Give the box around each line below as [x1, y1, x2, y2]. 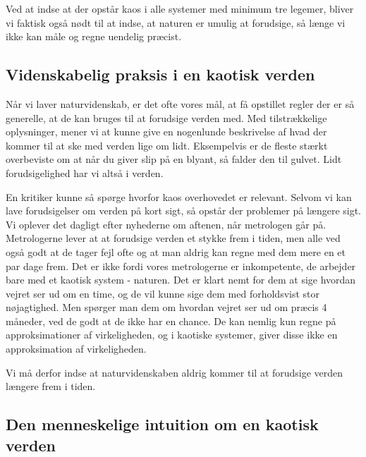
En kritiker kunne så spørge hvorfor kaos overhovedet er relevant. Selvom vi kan [6, 189, 352, 204]
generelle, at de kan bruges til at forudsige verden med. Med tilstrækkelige [6, 110, 327, 125]
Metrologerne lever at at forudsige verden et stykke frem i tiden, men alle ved [6, 231, 341, 245]
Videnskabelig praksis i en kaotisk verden [6, 63, 315, 85]
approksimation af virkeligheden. [6, 341, 147, 356]
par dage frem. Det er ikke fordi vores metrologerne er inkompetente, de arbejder [6, 258, 356, 273]
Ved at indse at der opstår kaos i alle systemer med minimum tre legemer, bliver [6, 1, 354, 16]
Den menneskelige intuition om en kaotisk [6, 413, 319, 435]
